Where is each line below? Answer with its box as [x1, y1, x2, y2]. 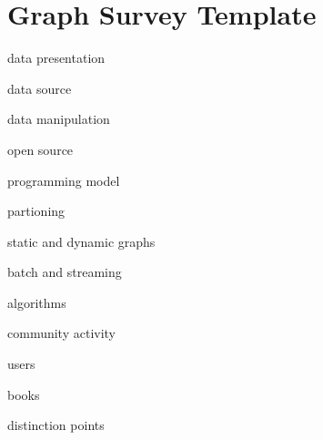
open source [7, 139, 74, 159]
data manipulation [7, 109, 110, 128]
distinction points [7, 415, 105, 435]
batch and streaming [7, 262, 122, 281]
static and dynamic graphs [7, 231, 156, 251]
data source [7, 78, 72, 97]
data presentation [7, 48, 106, 67]
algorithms [7, 292, 66, 312]
